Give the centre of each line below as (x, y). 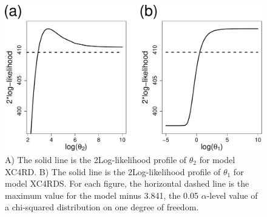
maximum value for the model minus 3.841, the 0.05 (102, 195)
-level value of (232, 195)
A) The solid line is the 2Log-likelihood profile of (96, 159)
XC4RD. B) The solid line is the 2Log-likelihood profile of (113, 171)
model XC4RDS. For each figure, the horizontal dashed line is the (127, 183)
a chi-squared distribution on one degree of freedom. (102, 207)
